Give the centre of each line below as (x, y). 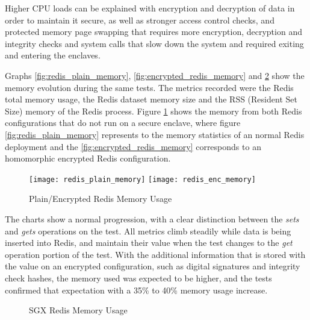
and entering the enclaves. (53, 55)
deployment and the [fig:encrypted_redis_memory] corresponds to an (133, 146)
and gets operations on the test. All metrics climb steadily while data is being (148, 231)
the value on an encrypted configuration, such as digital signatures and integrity (153, 266)
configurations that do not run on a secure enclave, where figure (123, 123)
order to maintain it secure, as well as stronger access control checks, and (140, 20)
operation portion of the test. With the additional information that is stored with (155, 254)
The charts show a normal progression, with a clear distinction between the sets (152, 218)
